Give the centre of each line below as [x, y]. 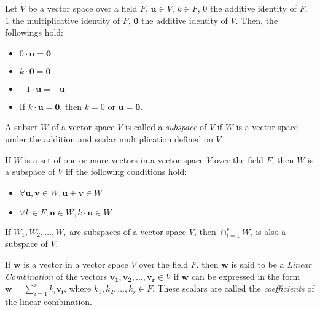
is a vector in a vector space [76, 264]
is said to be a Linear [271, 264]
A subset [21, 127]
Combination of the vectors [56, 276]
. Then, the [257, 20]
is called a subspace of [166, 127]
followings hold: [34, 32]
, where [77, 288]
